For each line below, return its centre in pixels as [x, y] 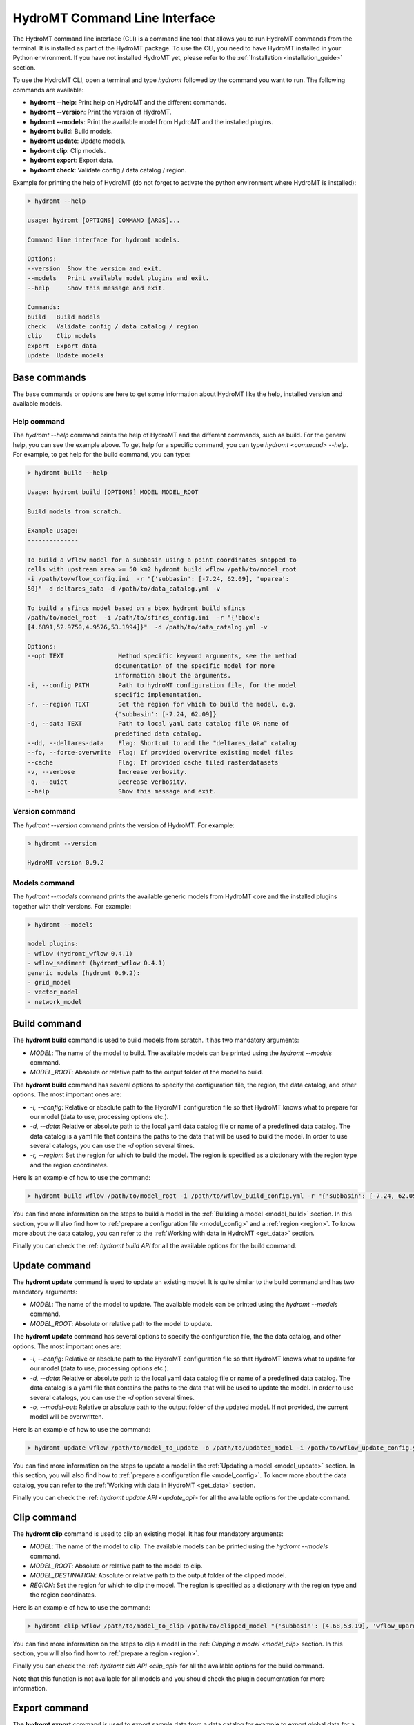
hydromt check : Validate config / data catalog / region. [108, 170]
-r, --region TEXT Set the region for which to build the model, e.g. [162, 704]
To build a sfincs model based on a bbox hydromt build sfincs [137, 608]
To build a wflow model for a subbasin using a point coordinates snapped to [162, 560]
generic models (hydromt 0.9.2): [84, 973]
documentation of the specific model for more [195, 666]
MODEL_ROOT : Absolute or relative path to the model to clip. [116, 1566]
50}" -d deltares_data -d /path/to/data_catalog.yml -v [124, 589]
